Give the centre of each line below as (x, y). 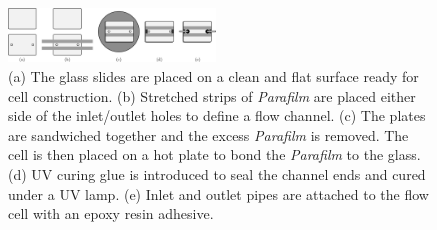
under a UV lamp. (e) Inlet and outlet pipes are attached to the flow (218, 193)
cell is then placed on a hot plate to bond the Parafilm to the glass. (214, 154)
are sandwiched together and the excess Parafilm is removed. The (208, 134)
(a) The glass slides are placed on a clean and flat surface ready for (213, 75)
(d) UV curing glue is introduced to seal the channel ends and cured (217, 173)
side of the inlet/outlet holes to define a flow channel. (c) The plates (217, 115)
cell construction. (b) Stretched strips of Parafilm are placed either (212, 95)
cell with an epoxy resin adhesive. (111, 213)
